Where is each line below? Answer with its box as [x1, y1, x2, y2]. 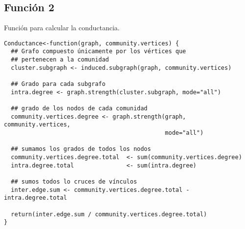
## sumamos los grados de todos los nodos [11, 146, 151, 153]
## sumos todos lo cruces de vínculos [11, 178, 137, 185]
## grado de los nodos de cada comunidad [11, 105, 148, 112]
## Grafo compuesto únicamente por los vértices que [11, 48, 186, 55]
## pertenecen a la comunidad [11, 56, 109, 63]
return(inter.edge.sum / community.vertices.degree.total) [11, 210, 207, 218]
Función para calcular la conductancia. [4, 22, 120, 33]
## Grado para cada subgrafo [11, 81, 106, 88]
